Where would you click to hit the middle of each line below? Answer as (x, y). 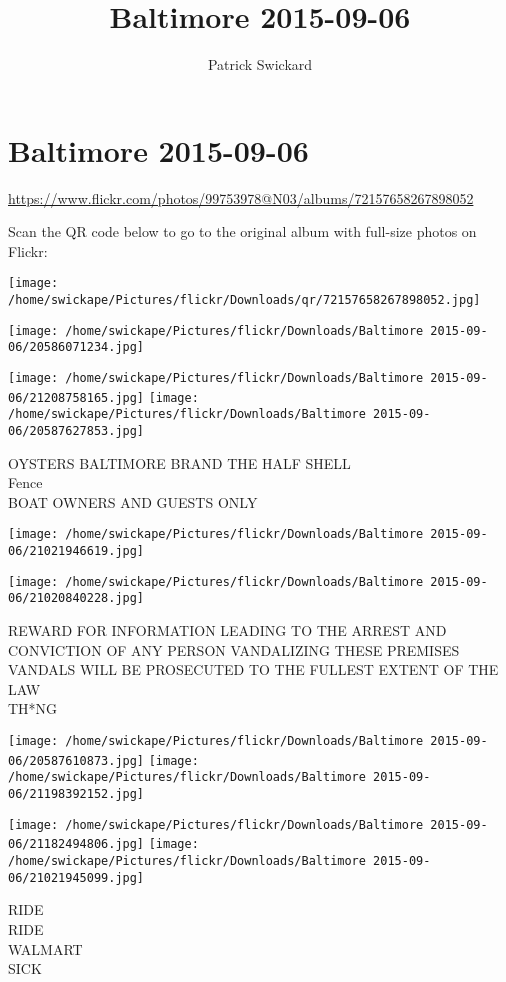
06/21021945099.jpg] (76, 877)
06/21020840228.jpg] (76, 598)
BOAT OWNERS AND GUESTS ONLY (133, 501)
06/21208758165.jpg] (76, 397)
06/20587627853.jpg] (76, 431)
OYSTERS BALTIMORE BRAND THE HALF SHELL (179, 462)
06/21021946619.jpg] (76, 551)
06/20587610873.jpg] (76, 760)
